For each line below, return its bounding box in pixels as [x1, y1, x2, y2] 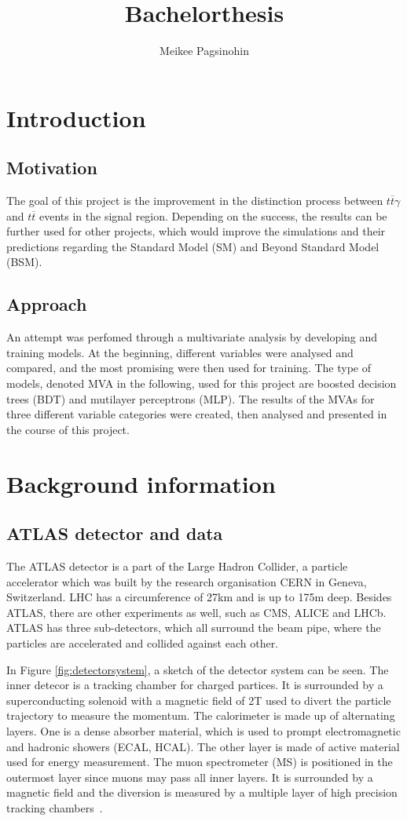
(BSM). [6, 254, 42, 270]
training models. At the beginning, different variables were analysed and [6, 344, 354, 360]
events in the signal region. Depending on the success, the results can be [39, 207, 387, 224]
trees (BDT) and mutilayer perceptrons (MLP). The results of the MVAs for [6, 390, 375, 407]
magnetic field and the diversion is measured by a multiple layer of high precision [6, 784, 398, 801]
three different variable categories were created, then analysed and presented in [6, 406, 387, 422]
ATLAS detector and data [6, 521, 223, 546]
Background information [6, 467, 276, 499]
